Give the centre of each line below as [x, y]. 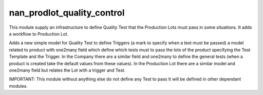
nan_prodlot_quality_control [67, 13]
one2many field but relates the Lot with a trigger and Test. [67, 70]
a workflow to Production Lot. [39, 34]
